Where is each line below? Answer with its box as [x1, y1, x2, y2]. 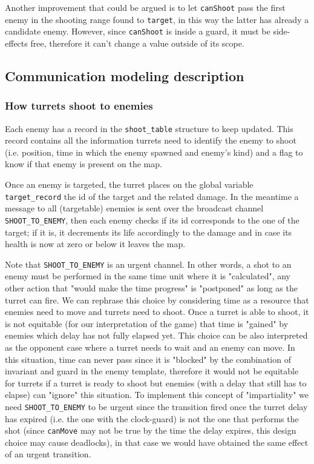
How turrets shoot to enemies [5, 98, 153, 113]
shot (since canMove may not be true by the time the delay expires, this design [5, 424, 296, 437]
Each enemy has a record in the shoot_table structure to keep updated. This [5, 122, 293, 134]
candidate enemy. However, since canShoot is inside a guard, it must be [5, 25, 270, 38]
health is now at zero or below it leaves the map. [5, 237, 186, 250]
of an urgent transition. [5, 448, 91, 460]
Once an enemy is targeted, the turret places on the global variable [5, 178, 253, 190]
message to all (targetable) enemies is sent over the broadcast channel [5, 202, 264, 214]
